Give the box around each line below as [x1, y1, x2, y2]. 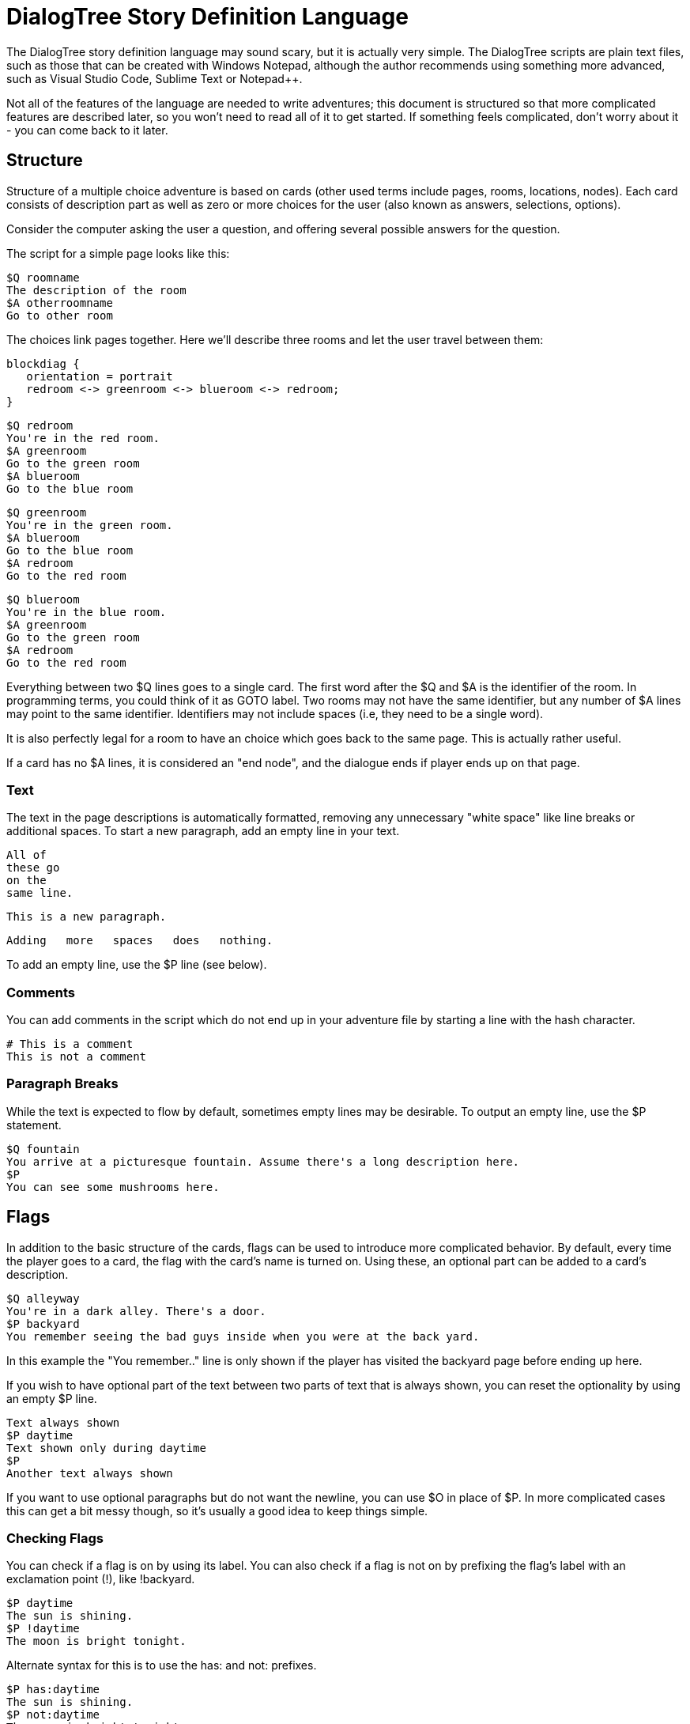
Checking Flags [6, 1530, 104, 1547]
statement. [6, 1117, 62, 1132]
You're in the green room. [6, 518, 173, 531]
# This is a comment [6, 1038, 134, 1051]
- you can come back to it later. [6, 123, 168, 137]
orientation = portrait [26, 369, 173, 383]
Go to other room [6, 308, 113, 322]
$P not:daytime [6, 1708, 100, 1722]
